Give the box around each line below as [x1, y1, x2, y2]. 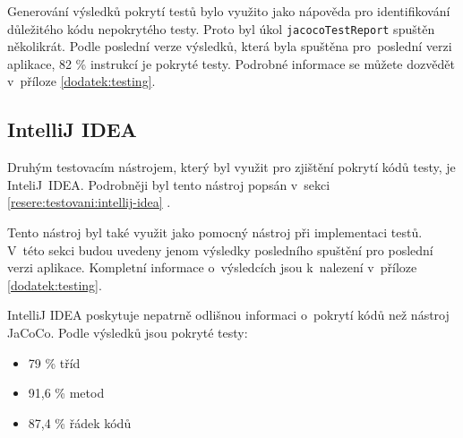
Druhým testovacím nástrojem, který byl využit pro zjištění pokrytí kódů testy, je [7, 158, 456, 176]
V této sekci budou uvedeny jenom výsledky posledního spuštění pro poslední [7, 240, 433, 259]
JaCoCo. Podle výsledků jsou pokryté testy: [7, 322, 248, 341]
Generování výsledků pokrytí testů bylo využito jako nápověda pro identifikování [7, 2, 450, 20]
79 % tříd [28, 353, 81, 372]
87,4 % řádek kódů [28, 413, 132, 432]
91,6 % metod [28, 383, 105, 402]
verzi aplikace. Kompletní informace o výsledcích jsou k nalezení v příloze [7, 258, 417, 277]
